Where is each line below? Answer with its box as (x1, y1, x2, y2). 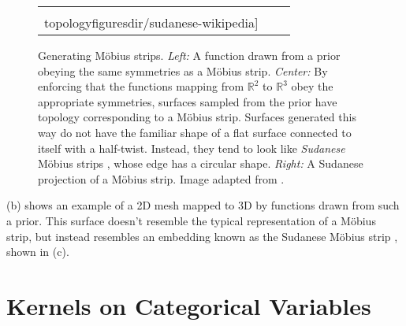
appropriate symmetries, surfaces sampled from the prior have (38, 93, 337, 109)
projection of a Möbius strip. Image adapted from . (38, 170, 285, 187)
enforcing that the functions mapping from (38, 78, 244, 94)
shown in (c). (6, 243, 69, 260)
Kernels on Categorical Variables (6, 289, 371, 321)
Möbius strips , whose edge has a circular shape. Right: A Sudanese (38, 155, 363, 172)
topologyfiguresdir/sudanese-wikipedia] (44, 13, 259, 31)
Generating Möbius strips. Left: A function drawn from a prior (38, 47, 341, 63)
